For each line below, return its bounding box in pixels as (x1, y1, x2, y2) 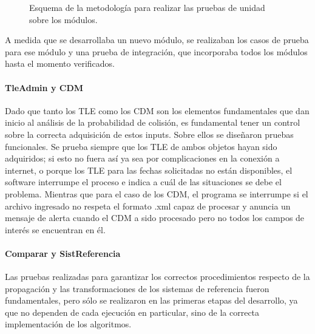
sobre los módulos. (29, 13, 98, 26)
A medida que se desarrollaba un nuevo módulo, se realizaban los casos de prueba (5, 33, 309, 46)
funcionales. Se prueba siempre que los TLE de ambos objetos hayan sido (5, 140, 277, 152)
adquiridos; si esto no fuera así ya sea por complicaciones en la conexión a (5, 152, 280, 165)
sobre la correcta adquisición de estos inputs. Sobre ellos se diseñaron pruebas (5, 128, 294, 140)
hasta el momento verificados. (5, 57, 115, 70)
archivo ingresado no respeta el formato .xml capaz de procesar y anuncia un (5, 199, 291, 212)
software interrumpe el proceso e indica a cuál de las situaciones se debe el (5, 176, 282, 188)
